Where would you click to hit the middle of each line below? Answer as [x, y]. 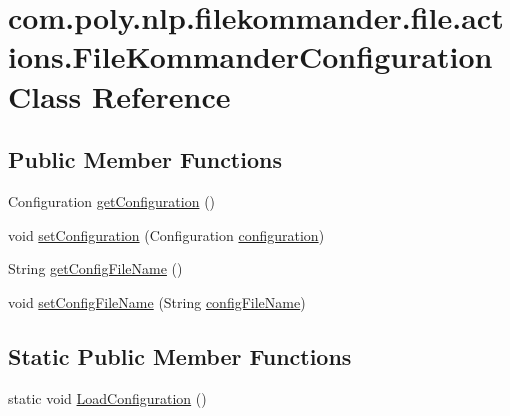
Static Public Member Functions [180, 355]
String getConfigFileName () [95, 268]
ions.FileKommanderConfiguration [250, 56]
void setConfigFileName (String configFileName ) [157, 301]
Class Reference [119, 95]
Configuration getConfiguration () [112, 200]
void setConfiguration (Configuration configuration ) [166, 234]
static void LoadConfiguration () [107, 397]
